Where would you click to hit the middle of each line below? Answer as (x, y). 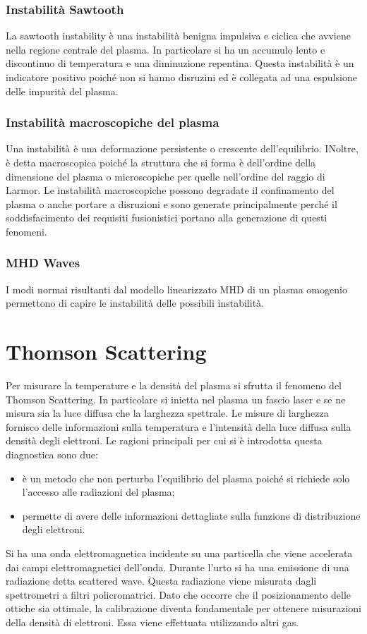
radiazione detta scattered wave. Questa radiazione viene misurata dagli (161, 581)
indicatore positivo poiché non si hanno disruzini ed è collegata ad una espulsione (181, 77)
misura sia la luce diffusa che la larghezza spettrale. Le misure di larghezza (167, 413)
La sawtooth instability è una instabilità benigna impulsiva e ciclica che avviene (178, 36)
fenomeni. (26, 231)
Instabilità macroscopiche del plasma (113, 122)
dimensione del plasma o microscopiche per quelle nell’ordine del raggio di (166, 176)
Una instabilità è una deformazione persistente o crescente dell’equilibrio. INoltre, (182, 148)
